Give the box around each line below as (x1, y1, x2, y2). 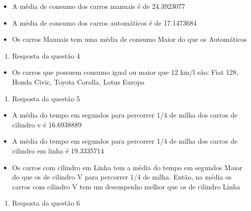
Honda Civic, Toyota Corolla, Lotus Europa (12, 76, 144, 87)
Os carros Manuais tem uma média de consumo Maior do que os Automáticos (12, 34, 247, 44)
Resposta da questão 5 (12, 93, 80, 103)
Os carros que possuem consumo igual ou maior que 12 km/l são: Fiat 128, (12, 67, 239, 77)
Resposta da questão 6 (12, 198, 80, 208)
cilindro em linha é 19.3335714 (12, 145, 104, 155)
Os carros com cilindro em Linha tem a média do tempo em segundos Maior (12, 162, 243, 172)
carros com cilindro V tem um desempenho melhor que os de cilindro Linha (12, 181, 241, 191)
